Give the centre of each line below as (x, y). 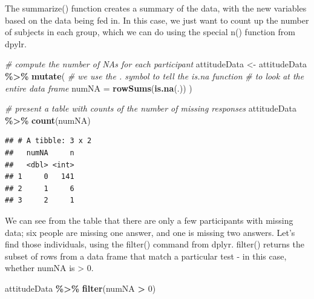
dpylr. (16, 43)
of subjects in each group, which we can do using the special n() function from (150, 32)
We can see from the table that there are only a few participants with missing (149, 220)
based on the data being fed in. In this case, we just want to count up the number (157, 20)
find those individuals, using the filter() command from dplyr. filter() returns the (155, 244)
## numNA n (40, 153)
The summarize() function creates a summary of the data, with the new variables (156, 8)
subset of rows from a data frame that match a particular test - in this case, (146, 256)
